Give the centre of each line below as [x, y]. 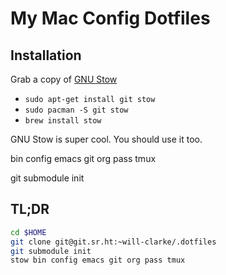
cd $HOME [28, 232]
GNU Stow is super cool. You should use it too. [106, 139]
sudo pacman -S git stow [76, 110]
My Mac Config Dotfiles [110, 18]
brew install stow [63, 121]
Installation [46, 55]
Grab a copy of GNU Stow [64, 79]
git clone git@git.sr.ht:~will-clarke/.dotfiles [113, 242]
